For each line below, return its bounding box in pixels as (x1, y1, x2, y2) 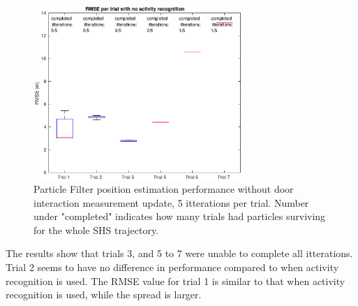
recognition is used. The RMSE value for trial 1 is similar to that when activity (6, 273, 345, 288)
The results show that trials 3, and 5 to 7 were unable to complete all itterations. (6, 246, 353, 261)
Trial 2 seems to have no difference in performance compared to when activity (6, 259, 339, 274)
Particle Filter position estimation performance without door (33, 181, 294, 196)
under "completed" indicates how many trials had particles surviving (33, 209, 326, 224)
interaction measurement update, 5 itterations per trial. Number (33, 195, 309, 210)
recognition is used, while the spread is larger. (6, 287, 202, 302)
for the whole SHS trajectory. (33, 222, 159, 237)
